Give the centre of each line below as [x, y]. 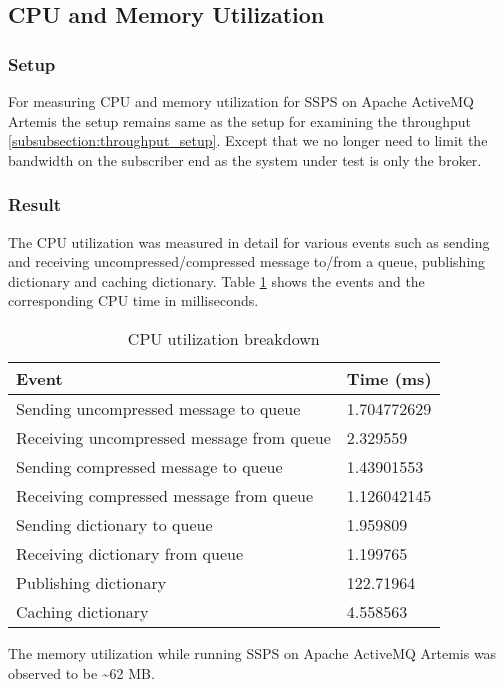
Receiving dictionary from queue [129, 553]
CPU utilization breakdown [223, 338]
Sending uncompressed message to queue [158, 408]
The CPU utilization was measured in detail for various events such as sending [249, 241]
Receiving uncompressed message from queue [173, 437]
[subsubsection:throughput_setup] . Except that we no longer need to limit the [248, 140]
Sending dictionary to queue [114, 524]
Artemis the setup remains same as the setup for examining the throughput [239, 120]
